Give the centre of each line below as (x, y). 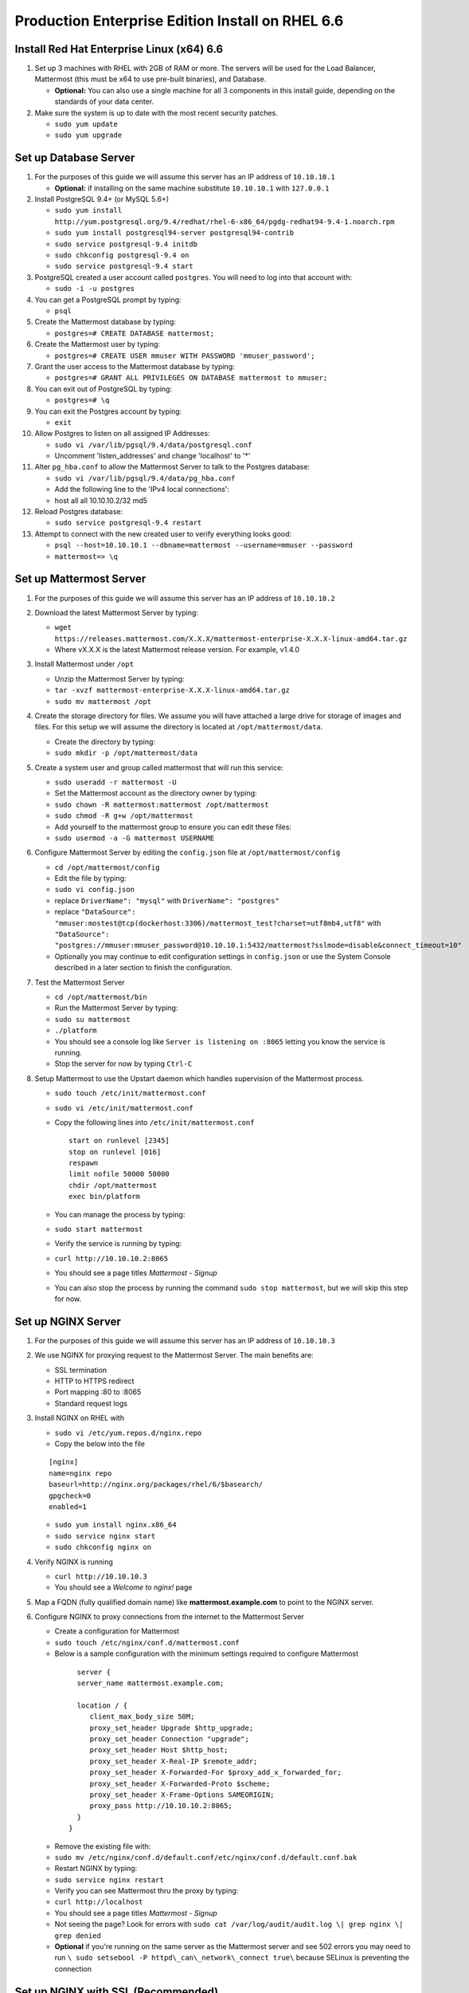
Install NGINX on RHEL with (80, 1418)
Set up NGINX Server (68, 1321)
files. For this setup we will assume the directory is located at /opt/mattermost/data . (179, 727)
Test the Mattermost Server (80, 982)
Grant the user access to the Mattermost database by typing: (135, 366)
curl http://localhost (99, 1902)
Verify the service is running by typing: (118, 1244)
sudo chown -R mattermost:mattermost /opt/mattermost (162, 804)
